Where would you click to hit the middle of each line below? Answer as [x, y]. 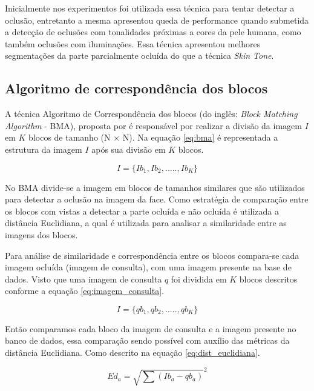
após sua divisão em [129, 149]
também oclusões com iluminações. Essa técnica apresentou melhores [133, 43]
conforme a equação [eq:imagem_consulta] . [85, 291]
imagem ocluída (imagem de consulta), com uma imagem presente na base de [148, 267]
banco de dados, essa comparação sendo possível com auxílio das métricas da [147, 340]
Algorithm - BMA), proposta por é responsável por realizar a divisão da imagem [153, 125]
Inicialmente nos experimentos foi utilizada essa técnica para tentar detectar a [150, 8]
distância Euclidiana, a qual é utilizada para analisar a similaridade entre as [146, 223]
